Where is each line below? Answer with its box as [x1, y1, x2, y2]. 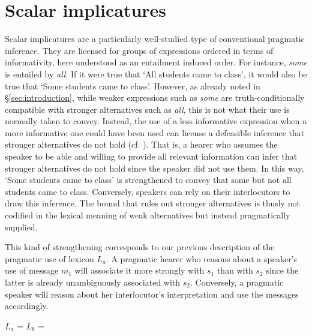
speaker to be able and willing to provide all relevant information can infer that [5, 150, 298, 163]
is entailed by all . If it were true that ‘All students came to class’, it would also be [5, 67, 307, 80]
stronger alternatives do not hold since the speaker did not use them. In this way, [5, 161, 304, 174]
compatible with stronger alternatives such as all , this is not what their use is [5, 103, 290, 115]
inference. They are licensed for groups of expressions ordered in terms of [5, 44, 274, 56]
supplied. [5, 220, 38, 233]
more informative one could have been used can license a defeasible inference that [5, 126, 305, 139]
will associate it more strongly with [74, 264, 205, 277]
